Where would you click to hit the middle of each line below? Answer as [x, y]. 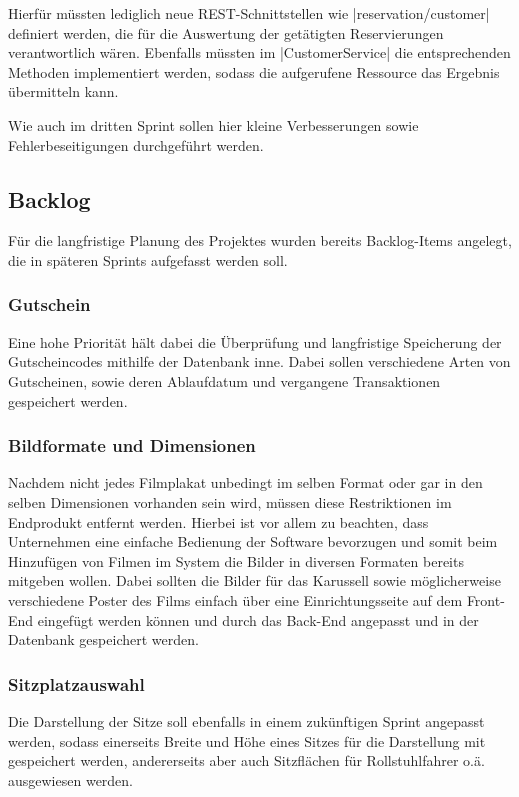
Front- [485, 599]
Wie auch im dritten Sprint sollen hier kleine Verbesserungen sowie [213, 124]
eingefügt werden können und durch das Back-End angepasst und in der [258, 619]
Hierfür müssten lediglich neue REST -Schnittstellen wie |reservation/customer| [249, 13]
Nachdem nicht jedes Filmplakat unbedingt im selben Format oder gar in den [245, 482]
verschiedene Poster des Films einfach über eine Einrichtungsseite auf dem [235, 599]
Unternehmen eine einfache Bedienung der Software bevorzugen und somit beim [253, 541]
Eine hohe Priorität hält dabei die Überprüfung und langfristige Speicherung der [255, 341]
